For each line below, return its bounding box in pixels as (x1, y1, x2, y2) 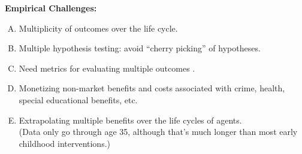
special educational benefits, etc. (19, 93, 138, 106)
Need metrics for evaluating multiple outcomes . (19, 61, 195, 74)
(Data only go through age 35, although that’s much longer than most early (19, 125, 298, 138)
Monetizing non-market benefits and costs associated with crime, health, (19, 82, 285, 94)
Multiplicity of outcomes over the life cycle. (19, 21, 178, 34)
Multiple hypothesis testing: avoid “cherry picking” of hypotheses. (19, 42, 261, 54)
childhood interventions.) (19, 137, 111, 149)
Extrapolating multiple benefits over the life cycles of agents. (19, 113, 242, 126)
